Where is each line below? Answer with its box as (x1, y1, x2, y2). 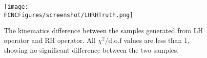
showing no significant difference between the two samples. (4, 44, 179, 55)
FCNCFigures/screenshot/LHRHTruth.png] (4, 11, 133, 19)
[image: (4, 3, 29, 10)
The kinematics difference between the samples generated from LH (4, 25, 203, 36)
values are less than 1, (124, 35, 189, 45)
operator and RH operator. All (4, 35, 96, 45)
